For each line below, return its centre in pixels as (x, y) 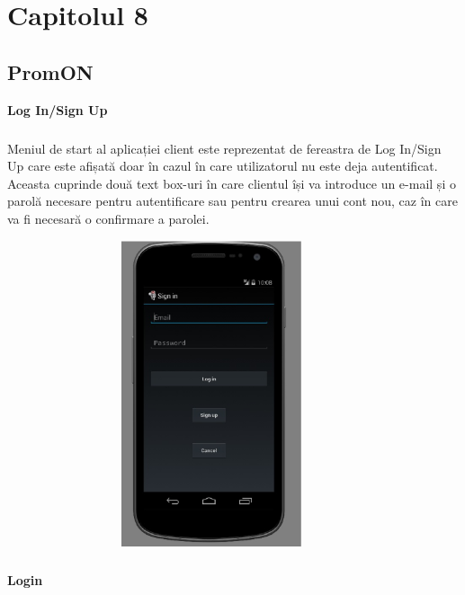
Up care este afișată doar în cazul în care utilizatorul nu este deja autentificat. (223, 166)
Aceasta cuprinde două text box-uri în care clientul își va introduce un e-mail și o (232, 183)
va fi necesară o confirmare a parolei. (108, 218)
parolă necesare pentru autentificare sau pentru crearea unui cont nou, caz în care (232, 201)
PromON (50, 71)
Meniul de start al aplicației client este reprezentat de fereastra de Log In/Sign (224, 148)
